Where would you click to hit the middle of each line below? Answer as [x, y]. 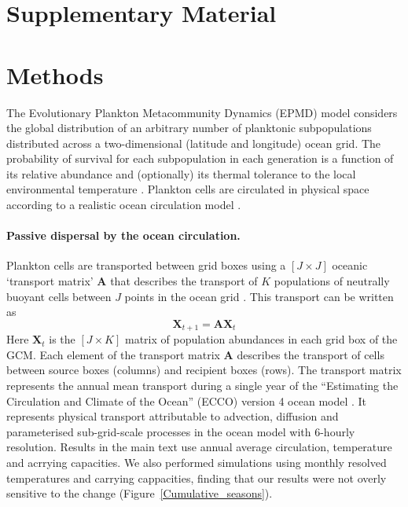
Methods [55, 74]
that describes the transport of [184, 281]
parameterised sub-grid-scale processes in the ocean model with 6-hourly [181, 431]
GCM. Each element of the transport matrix [113, 354]
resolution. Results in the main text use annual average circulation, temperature [199, 447]
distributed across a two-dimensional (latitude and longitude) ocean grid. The [194, 143]
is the [62, 339]
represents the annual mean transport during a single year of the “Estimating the [202, 386]
